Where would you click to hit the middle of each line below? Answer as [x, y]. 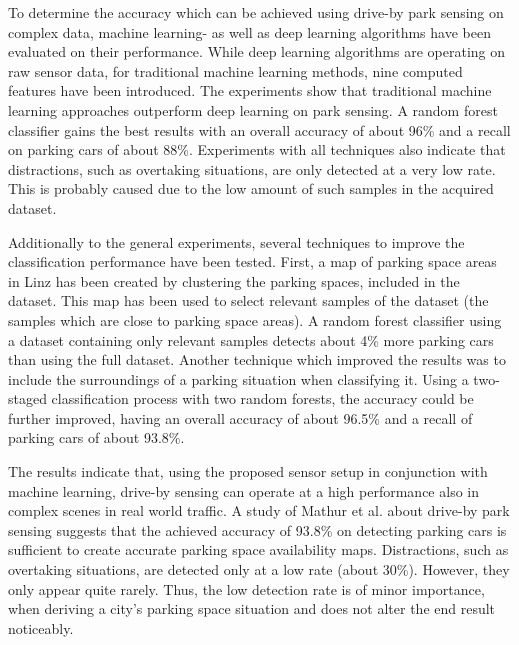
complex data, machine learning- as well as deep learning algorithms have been [249, 31]
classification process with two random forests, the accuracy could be [262, 398]
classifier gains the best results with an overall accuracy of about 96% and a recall [259, 129]
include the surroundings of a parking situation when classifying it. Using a [238, 378]
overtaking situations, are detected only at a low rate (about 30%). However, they [259, 569]
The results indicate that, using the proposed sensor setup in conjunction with [248, 471]
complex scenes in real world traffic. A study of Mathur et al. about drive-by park [259, 510]
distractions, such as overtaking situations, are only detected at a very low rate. [252, 168]
